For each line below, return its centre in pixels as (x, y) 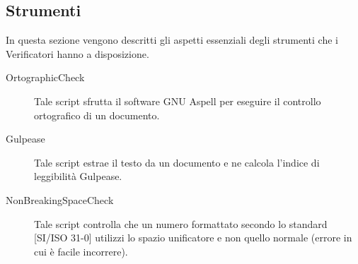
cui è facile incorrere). (81, 251)
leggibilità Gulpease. (78, 176)
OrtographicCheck (45, 77)
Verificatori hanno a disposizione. (77, 53)
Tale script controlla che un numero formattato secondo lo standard (181, 223)
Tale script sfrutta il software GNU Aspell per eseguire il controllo (178, 101)
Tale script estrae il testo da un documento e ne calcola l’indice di (177, 162)
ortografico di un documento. (97, 115)
